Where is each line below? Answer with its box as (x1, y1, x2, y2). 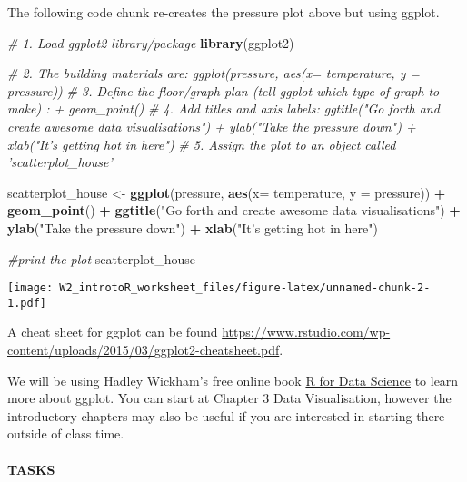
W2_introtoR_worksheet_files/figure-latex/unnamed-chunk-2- (59, 281, 431, 295)
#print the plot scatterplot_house (7, 249, 196, 268)
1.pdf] (7, 296, 46, 310)
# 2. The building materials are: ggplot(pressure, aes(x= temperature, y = (7, 64, 421, 83)
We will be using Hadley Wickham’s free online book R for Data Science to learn (7, 370, 459, 389)
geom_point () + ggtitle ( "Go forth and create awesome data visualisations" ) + (7, 201, 461, 220)
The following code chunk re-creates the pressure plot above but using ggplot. (7, 3, 440, 21)
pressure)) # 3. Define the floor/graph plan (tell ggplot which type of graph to (7, 81, 440, 100)
